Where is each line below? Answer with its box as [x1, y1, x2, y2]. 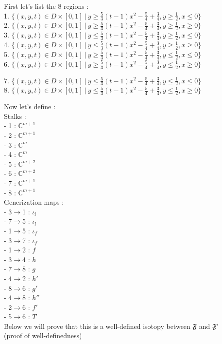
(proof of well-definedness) [4, 330, 82, 341]
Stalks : [4, 111, 26, 121]
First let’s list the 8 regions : [4, 1, 89, 11]
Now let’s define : [4, 101, 55, 112]
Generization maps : [4, 197, 64, 207]
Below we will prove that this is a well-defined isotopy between [4, 321, 190, 331]
